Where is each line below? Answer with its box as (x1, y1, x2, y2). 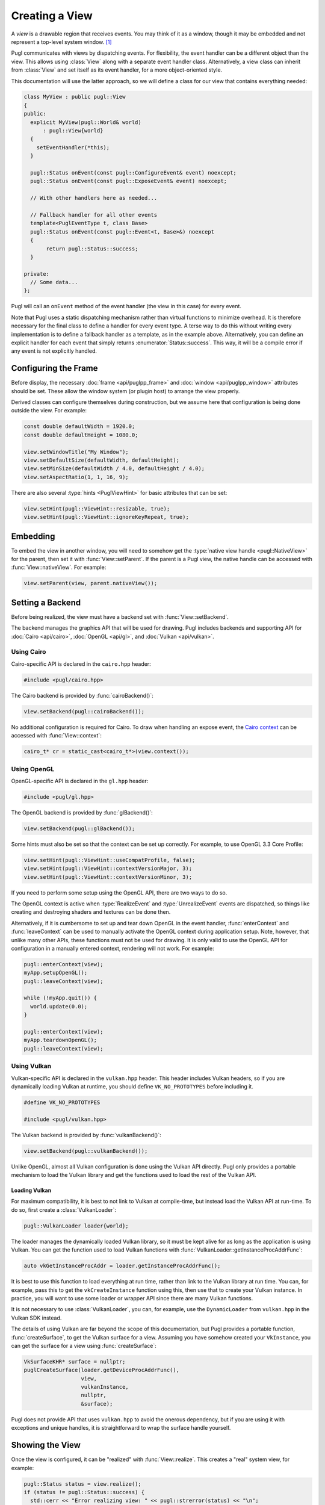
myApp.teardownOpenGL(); (23, 1037, 97, 1044)
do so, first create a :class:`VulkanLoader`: (11, 1206, 117, 1213)
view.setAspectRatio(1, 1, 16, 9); (23, 473, 129, 480)
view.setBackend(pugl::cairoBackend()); (23, 708, 144, 715)
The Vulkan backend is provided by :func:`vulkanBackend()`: (11, 1131, 162, 1138)
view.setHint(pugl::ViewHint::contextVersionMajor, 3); (23, 865, 193, 872)
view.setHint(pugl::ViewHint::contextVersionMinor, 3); (23, 874, 193, 880)
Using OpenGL (11, 765, 55, 773)
